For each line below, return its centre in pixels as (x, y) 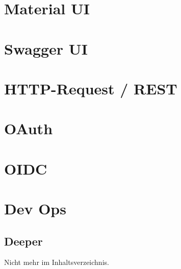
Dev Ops (35, 209)
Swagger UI (46, 48)
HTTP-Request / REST (91, 88)
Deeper (23, 241)
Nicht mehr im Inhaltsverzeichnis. (57, 262)
